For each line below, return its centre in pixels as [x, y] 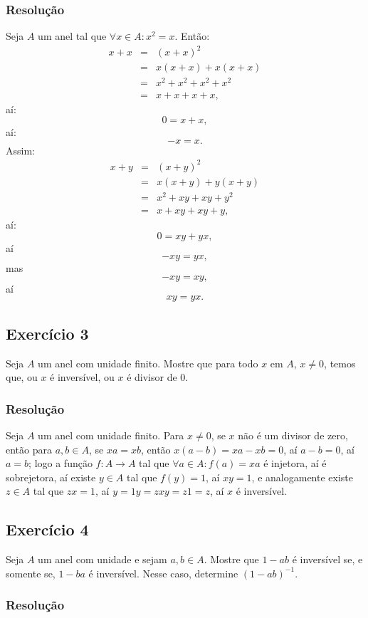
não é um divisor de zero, [293, 435]
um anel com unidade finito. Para [111, 435]
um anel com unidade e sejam [102, 559]
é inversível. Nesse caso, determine [163, 573]
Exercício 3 [47, 333]
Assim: [20, 150]
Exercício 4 [47, 529]
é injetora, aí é [295, 463]
